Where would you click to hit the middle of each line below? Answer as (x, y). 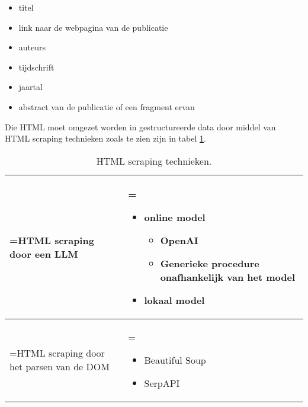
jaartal (31, 87)
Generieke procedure (210, 263)
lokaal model (174, 300)
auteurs (32, 47)
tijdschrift (36, 67)
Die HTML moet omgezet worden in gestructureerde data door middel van (140, 126)
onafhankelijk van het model (228, 277)
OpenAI (179, 240)
